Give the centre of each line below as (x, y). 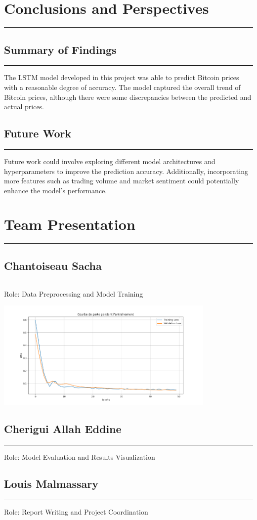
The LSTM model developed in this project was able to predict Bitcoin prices (122, 77)
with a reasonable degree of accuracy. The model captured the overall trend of (122, 87)
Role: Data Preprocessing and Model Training (74, 293)
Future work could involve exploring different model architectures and (110, 161)
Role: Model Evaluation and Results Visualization (80, 456)
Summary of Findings (60, 49)
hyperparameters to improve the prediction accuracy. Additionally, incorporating (126, 171)
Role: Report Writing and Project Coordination (76, 511)
